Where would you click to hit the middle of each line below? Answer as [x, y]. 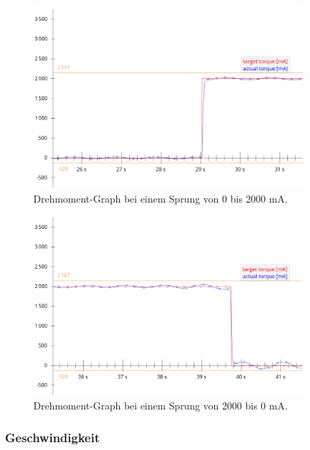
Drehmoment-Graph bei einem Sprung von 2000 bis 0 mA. [161, 406]
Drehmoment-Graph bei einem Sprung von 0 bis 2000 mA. [161, 199]
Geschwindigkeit [52, 437]
